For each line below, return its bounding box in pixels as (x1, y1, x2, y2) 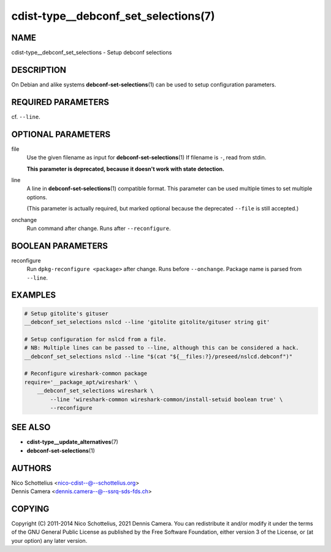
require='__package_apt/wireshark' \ (24, 378, 138, 386)
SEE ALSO (11, 422, 51, 432)
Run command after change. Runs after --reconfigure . (26, 224, 171, 232)
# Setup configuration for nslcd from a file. (24, 335, 167, 343)
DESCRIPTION (11, 64, 67, 75)
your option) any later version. (11, 537, 88, 544)
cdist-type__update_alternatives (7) (26, 439, 119, 446)
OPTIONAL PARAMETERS (11, 129, 111, 139)
